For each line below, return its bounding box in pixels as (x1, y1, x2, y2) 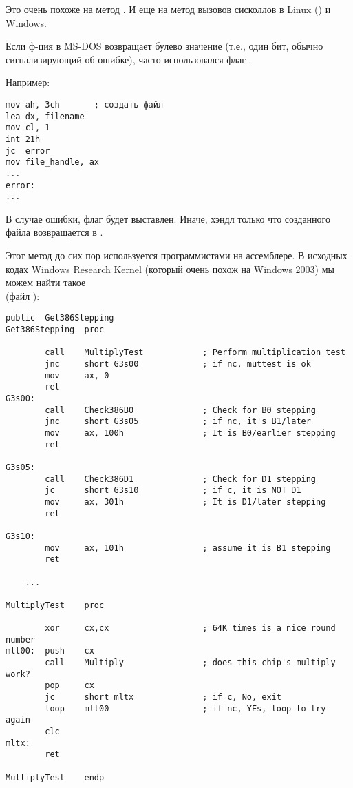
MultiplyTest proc (6, 600, 105, 610)
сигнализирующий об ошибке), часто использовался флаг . (6, 52, 252, 66)
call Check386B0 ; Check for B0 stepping (45, 405, 317, 415)
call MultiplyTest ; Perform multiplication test (45, 347, 345, 358)
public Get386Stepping (6, 313, 114, 323)
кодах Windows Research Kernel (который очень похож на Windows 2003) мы (6, 261, 334, 276)
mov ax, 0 (45, 370, 109, 381)
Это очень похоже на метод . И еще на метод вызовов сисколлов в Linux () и (6, 2, 331, 16)
